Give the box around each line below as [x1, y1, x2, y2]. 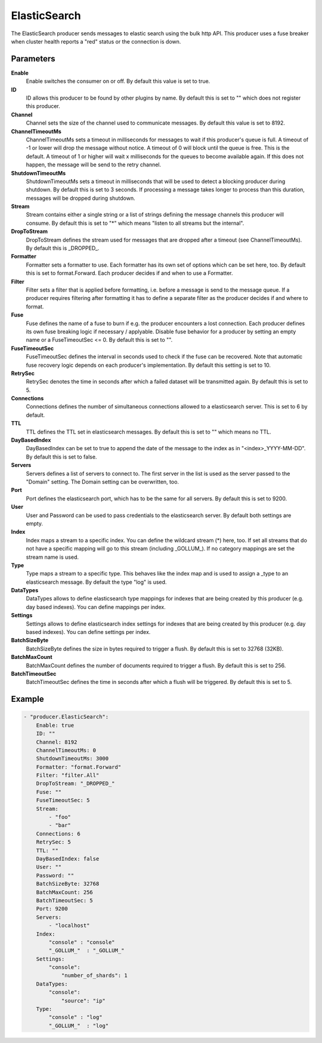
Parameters [11, 54, 55, 64]
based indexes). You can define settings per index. [26, 629, 151, 636]
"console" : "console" [48, 939, 116, 945]
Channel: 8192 [36, 738, 78, 745]
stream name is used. [26, 553, 79, 561]
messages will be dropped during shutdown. [26, 194, 135, 202]
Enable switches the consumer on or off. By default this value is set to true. [26, 78, 210, 85]
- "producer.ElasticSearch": [23, 713, 109, 720]
